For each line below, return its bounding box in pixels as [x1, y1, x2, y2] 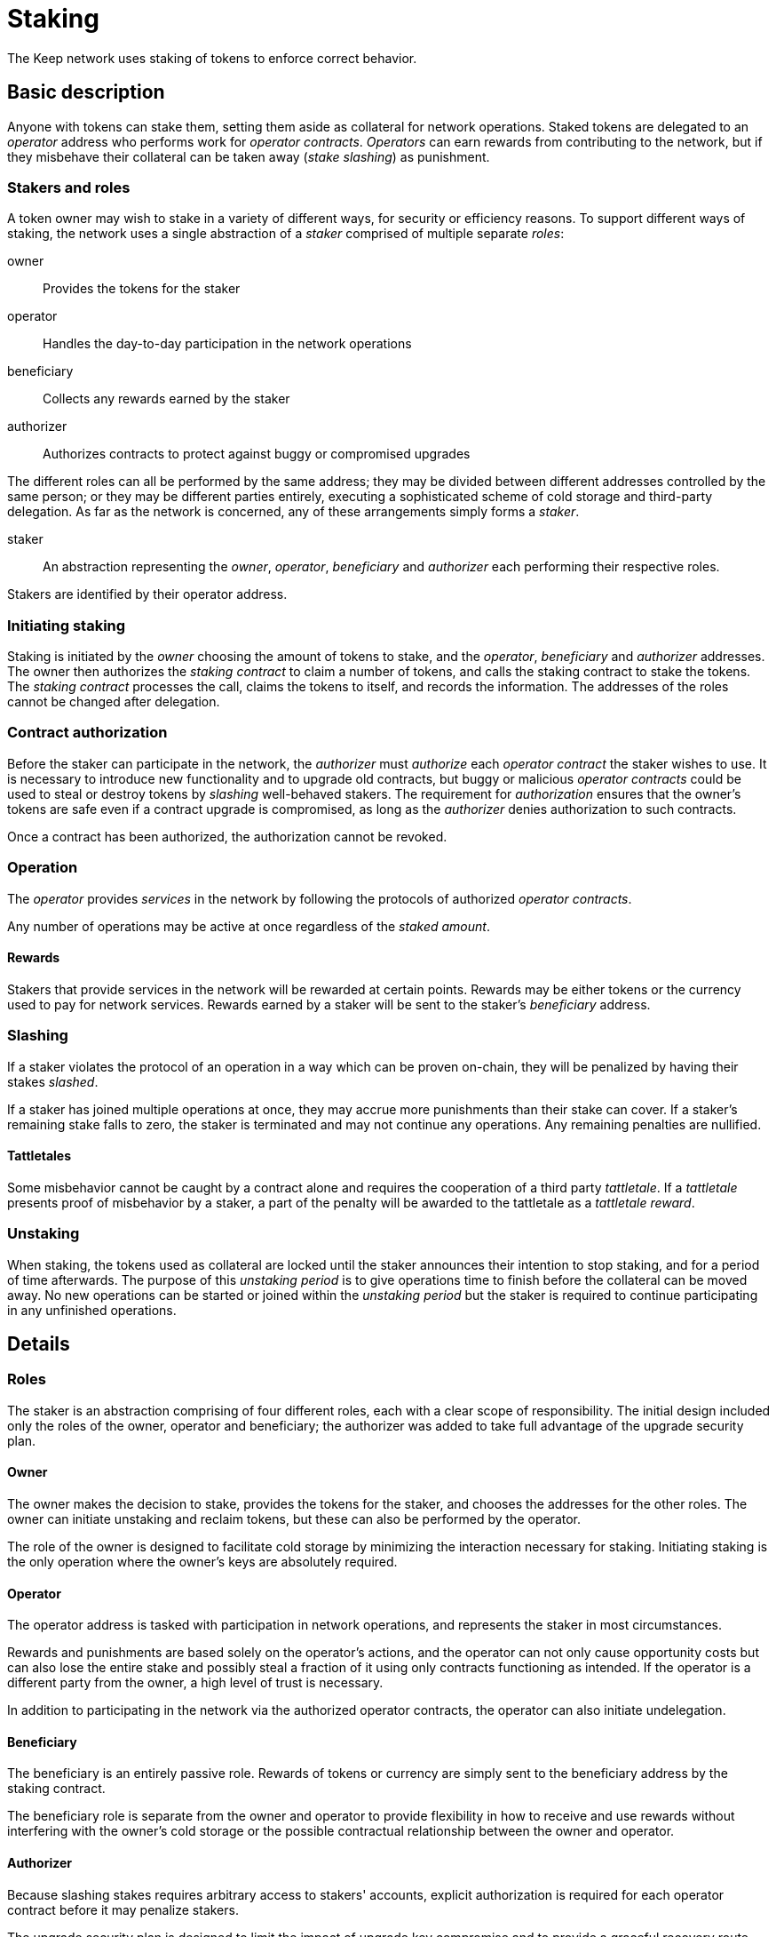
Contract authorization [7, 723, 168, 742]
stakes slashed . [7, 1073, 99, 1089]
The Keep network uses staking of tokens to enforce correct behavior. [7, 50, 417, 66]
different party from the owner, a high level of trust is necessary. [7, 1675, 384, 1691]
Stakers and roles [7, 178, 131, 196]
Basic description [7, 81, 165, 104]
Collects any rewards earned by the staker [43, 391, 290, 407]
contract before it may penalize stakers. [7, 1901, 239, 1917]
